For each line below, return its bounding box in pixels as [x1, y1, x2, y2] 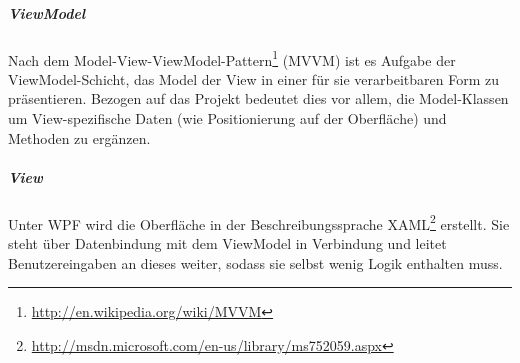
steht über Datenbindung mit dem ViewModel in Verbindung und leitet [8, 233, 447, 253]
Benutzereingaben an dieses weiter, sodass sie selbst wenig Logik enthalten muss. [8, 252, 503, 273]
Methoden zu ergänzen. [8, 127, 151, 148]
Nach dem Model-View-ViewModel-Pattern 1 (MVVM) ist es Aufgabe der [8, 46, 456, 70]
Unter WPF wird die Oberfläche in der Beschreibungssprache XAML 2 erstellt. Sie [8, 210, 510, 234]
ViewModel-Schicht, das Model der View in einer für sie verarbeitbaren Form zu [8, 68, 500, 89]
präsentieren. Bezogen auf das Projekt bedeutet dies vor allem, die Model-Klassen [8, 88, 509, 109]
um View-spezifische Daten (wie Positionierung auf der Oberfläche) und [8, 108, 447, 128]
